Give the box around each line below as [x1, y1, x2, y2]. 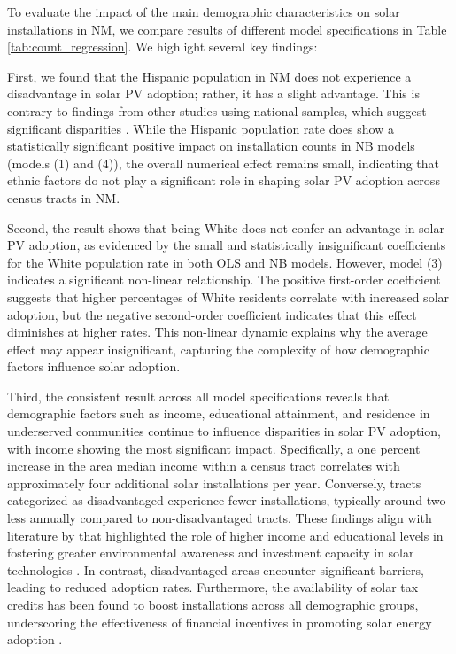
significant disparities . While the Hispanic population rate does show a [7, 119, 394, 137]
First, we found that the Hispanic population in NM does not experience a [7, 66, 412, 85]
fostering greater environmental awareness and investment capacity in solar [7, 543, 414, 562]
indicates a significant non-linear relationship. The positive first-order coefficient [7, 270, 441, 289]
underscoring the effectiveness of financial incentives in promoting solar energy [7, 612, 432, 631]
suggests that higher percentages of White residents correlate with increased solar [7, 287, 450, 306]
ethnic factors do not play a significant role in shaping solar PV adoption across [7, 171, 440, 190]
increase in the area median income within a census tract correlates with [7, 456, 400, 475]
